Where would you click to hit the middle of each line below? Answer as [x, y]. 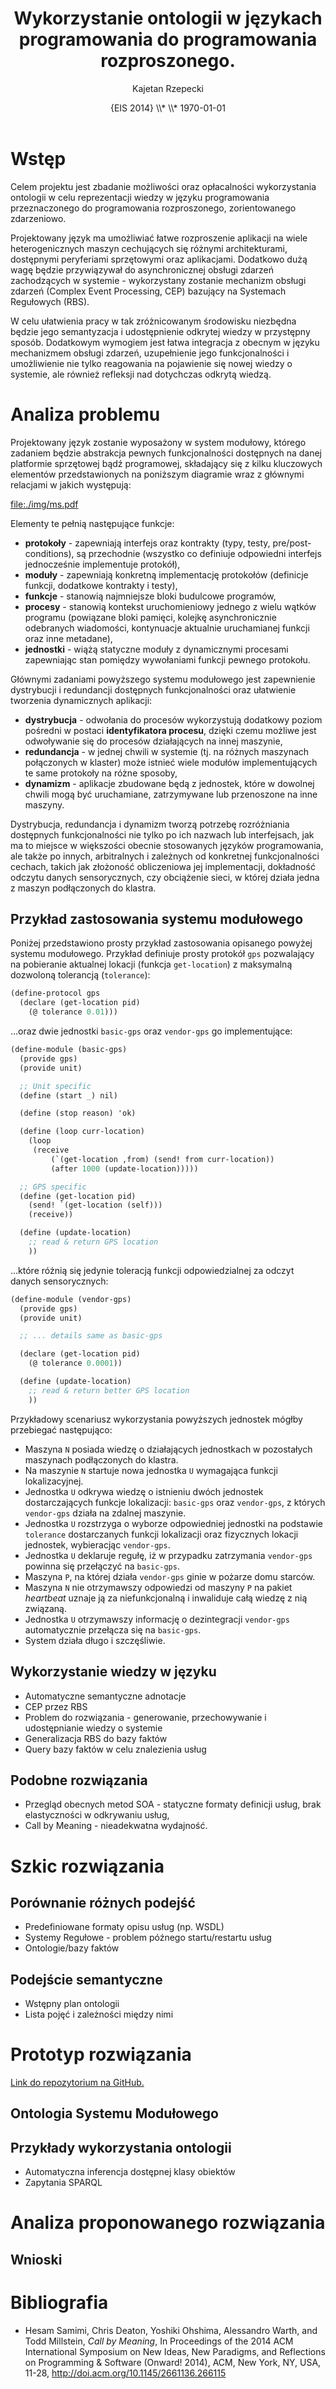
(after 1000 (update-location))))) [124, 1168]
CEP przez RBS [56, 1706]
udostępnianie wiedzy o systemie [93, 1728]
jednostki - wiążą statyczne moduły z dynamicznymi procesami [156, 649]
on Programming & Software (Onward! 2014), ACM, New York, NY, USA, [173, 2362]
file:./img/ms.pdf [44, 504]
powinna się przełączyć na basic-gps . [102, 1566]
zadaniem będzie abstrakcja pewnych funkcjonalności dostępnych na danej [166, 453]
